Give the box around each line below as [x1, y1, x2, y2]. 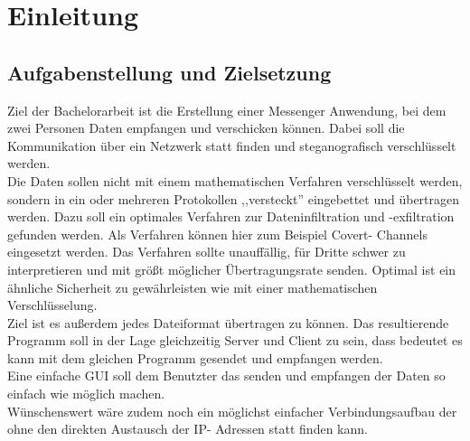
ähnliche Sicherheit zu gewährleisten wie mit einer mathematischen [7, 277, 378, 296]
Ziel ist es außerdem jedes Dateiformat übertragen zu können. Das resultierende [7, 313, 449, 332]
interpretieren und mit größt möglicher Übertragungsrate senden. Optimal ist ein [7, 259, 456, 278]
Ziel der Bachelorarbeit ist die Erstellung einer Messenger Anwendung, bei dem [7, 100, 446, 119]
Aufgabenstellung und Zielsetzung [7, 58, 332, 86]
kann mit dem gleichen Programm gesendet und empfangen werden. [7, 348, 383, 367]
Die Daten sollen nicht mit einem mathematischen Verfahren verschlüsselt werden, [7, 171, 463, 190]
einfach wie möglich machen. [7, 384, 165, 403]
